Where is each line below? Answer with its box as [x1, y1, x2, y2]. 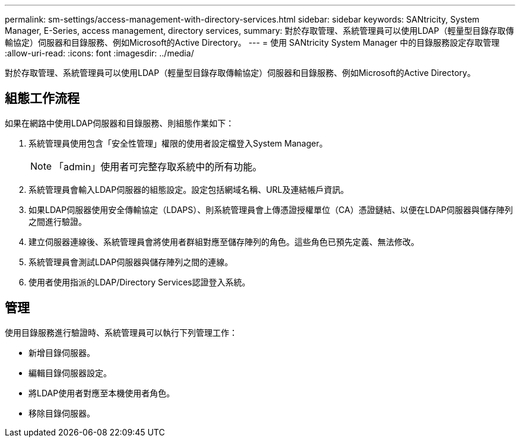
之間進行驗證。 [28, 216, 87, 227]
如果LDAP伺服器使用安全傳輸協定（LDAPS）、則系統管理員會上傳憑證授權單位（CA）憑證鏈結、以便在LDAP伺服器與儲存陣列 [28, 204, 513, 215]
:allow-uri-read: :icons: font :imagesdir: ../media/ [5, 48, 194, 58]
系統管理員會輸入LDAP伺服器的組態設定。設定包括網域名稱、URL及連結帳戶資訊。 [28, 184, 349, 195]
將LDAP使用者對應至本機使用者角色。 [28, 387, 175, 398]
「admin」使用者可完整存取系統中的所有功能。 [54, 160, 262, 173]
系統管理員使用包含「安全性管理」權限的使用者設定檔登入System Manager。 [28, 138, 328, 148]
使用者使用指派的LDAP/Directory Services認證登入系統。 [28, 276, 251, 287]
